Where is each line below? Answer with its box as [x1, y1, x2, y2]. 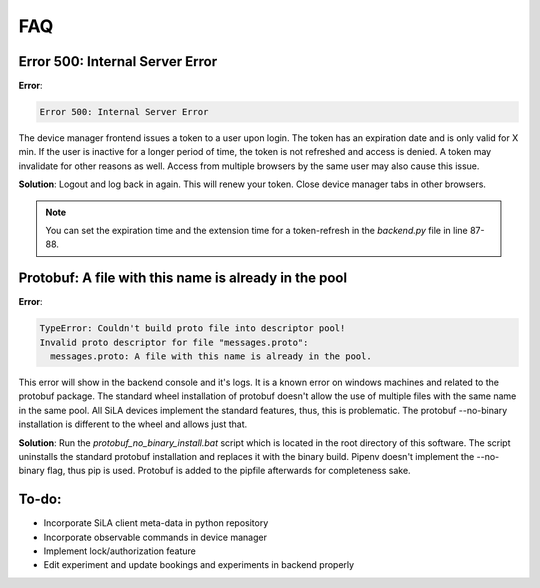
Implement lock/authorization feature [43, 545, 197, 557]
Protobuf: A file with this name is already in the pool [18, 270, 348, 287]
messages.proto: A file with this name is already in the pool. [50, 351, 372, 362]
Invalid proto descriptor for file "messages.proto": [39, 336, 309, 348]
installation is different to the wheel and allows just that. [18, 418, 248, 430]
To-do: [18, 491, 62, 508]
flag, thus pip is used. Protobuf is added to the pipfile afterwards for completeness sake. [46, 465, 411, 477]
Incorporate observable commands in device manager [43, 531, 267, 543]
